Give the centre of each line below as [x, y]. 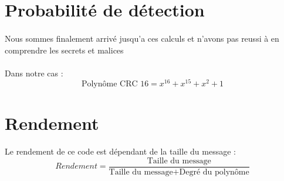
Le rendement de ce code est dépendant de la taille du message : [120, 151]
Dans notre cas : [34, 73]
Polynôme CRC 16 [115, 84]
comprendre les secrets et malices [64, 50]
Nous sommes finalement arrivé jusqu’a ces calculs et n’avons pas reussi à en [142, 38]
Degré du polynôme [214, 172]
